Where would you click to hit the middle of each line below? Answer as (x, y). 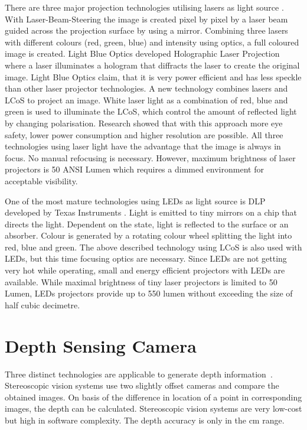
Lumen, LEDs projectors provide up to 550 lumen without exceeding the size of (149, 293)
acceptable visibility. (41, 180)
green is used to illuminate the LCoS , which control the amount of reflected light (151, 111)
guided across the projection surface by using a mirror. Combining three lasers (146, 30)
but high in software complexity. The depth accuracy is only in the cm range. (145, 420)
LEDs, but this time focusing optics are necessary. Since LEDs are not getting (146, 258)
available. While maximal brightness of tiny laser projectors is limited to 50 (141, 281)
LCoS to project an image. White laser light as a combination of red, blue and (146, 100)
